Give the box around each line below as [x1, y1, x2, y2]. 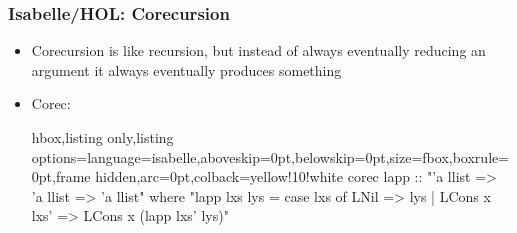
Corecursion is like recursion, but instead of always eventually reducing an [31, 40, 486, 61]
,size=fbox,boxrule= [385, 146, 510, 167]
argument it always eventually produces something [31, 59, 342, 80]
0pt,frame [31, 166, 91, 187]
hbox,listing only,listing [31, 127, 174, 147]
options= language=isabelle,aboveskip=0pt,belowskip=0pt [31, 146, 386, 167]
